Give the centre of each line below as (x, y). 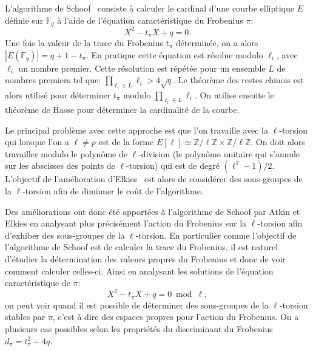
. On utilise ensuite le (234, 94)
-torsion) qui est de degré (173, 165)
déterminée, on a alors (217, 43)
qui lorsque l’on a (37, 142)
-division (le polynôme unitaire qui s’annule (219, 153)
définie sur (24, 20)
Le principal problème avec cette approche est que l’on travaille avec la (136, 130)
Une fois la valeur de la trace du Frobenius (84, 43)
